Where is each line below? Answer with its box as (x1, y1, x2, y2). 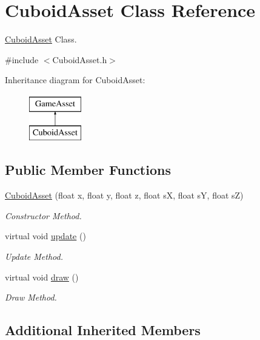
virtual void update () (5, 229, 86, 242)
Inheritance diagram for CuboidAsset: (5, 73, 145, 86)
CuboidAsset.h (52, 53, 107, 66)
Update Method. (5, 250, 63, 263)
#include (5, 53, 39, 66)
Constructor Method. (5, 209, 82, 222)
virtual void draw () (5, 270, 79, 283)
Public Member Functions (5, 160, 171, 179)
